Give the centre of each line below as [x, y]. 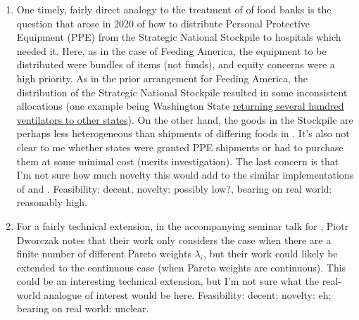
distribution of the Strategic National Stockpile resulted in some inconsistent [182, 92]
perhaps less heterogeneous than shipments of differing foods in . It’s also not [183, 133]
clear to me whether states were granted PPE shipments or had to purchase [180, 147]
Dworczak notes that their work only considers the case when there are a [174, 239]
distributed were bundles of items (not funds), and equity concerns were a [176, 64]
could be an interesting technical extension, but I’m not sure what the [168, 281]
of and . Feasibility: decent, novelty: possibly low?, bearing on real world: [174, 188]
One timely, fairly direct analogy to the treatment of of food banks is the [174, 9]
